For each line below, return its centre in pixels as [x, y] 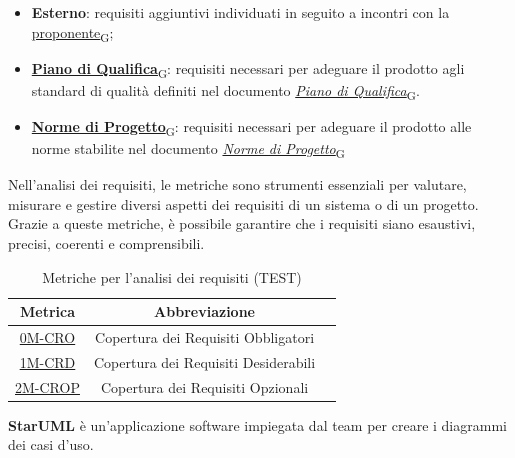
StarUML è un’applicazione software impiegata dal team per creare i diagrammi [257, 424]
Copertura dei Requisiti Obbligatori [205, 337]
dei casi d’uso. [51, 444]
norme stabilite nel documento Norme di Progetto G [188, 149]
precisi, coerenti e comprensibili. [106, 243]
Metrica [47, 311]
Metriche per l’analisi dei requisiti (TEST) [172, 276]
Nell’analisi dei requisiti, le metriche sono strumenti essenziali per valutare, [237, 184]
